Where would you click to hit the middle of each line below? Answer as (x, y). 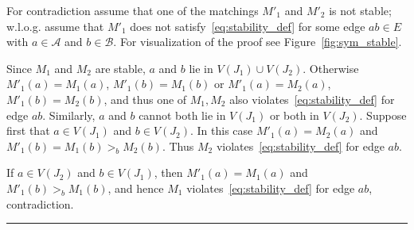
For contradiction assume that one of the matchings (133, 10)
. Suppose (383, 115)
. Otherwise (331, 68)
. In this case (221, 130)
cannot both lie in (182, 115)
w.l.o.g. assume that (55, 26)
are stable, (120, 68)
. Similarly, (69, 115)
